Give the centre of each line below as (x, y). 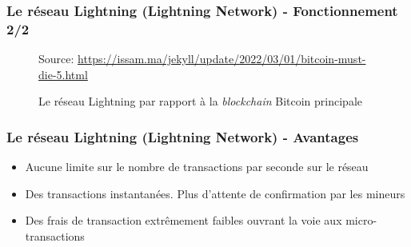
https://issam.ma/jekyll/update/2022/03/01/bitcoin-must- (222, 59)
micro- (361, 220)
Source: (56, 59)
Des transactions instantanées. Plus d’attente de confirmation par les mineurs (215, 193)
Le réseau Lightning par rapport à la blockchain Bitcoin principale (200, 101)
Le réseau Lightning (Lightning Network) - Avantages (183, 136)
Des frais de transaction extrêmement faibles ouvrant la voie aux (184, 220)
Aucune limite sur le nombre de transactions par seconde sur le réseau (197, 167)
